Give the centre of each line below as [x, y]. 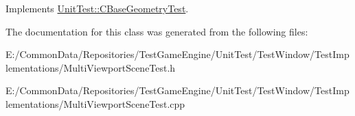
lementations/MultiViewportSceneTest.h [91, 67]
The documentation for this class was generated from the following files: [157, 31]
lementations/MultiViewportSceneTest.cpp [95, 103]
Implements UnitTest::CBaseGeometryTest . [97, 8]
